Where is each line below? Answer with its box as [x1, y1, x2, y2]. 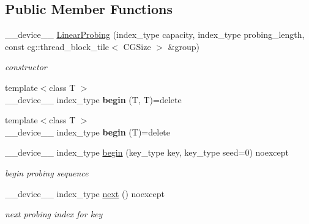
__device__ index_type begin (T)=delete [5, 125, 171, 138]
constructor [5, 60, 47, 73]
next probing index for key [5, 208, 103, 220]
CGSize [123, 40, 151, 52]
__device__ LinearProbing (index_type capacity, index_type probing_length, [5, 28, 305, 41]
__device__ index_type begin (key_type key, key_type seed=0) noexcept [5, 146, 289, 159]
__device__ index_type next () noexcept [5, 187, 165, 200]
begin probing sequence [5, 166, 89, 179]
